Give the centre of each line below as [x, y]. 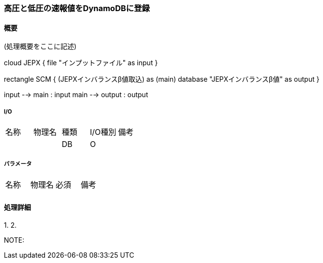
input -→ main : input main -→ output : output [76, 95]
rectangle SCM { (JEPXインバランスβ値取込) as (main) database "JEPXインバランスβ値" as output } [162, 79]
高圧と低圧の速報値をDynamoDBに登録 [77, 8]
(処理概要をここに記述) [40, 46]
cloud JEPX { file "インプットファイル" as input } [81, 63]
